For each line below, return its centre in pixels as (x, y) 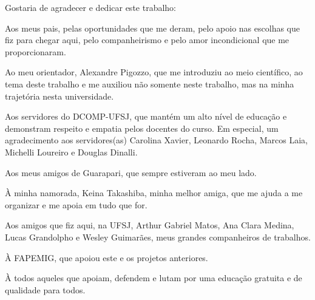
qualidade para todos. (45, 289)
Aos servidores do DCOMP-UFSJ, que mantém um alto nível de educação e (146, 116)
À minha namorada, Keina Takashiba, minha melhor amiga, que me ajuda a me (154, 193)
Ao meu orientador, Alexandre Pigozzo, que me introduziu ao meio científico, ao (154, 72)
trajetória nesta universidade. (59, 96)
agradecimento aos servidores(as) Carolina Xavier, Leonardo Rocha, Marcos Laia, (156, 140)
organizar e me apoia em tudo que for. (76, 204)
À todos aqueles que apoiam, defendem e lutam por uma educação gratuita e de (154, 278)
